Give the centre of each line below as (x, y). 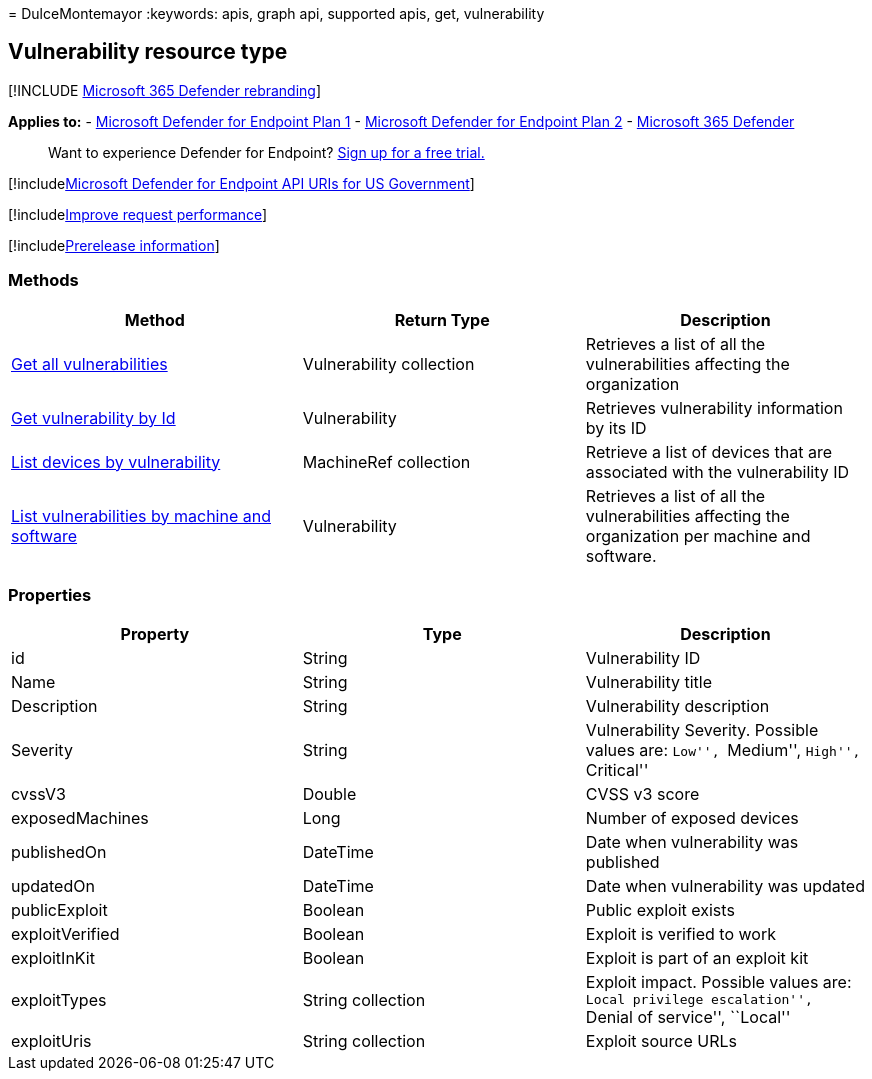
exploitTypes (59, 999)
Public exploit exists (660, 910)
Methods (43, 280)
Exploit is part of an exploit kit (697, 958)
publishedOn (59, 852)
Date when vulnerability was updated (725, 886)
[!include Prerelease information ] (114, 245)
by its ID (616, 427)
